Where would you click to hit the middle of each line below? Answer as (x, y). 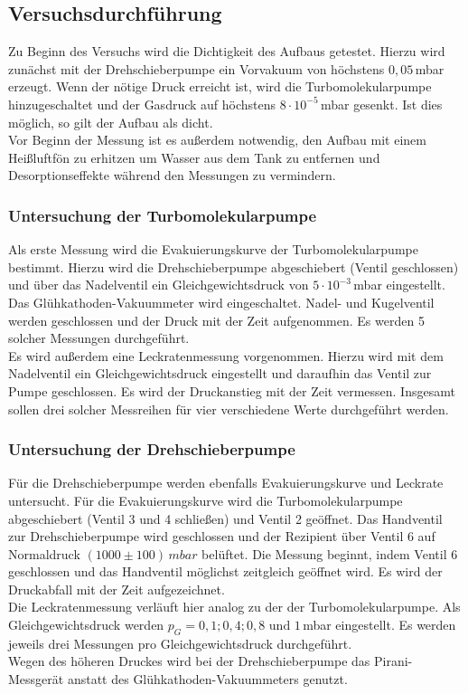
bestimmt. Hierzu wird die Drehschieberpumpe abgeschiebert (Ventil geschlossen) (234, 266)
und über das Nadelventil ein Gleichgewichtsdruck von (159, 285)
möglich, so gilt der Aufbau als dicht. (111, 122)
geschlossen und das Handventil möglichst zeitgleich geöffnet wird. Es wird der (225, 571)
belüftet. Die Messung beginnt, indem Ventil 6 (330, 553)
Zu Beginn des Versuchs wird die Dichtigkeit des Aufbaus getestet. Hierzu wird (227, 51)
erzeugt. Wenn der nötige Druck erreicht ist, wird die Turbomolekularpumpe (220, 86)
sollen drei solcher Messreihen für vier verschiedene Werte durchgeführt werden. (229, 409)
